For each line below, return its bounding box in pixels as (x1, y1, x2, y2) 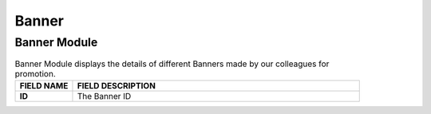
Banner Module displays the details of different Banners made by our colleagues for (14, 58, 330, 69)
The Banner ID (77, 90, 132, 101)
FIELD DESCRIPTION (77, 80, 156, 91)
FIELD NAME (19, 80, 69, 91)
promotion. (14, 68, 56, 79)
